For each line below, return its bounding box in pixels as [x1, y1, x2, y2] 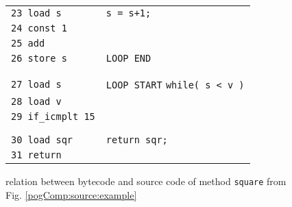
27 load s [11, 78, 62, 90]
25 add [11, 38, 45, 49]
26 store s [11, 53, 67, 64]
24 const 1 [11, 23, 67, 34]
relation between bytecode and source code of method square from [5, 174, 287, 188]
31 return [11, 149, 62, 160]
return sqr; [106, 134, 168, 145]
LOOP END [106, 53, 151, 64]
